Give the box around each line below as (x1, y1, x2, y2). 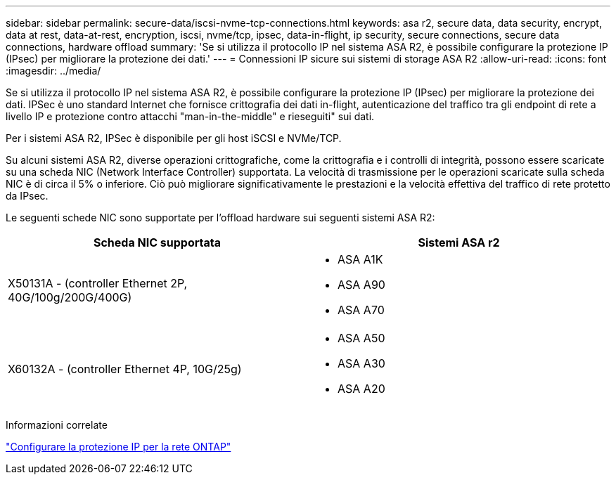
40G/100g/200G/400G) (8, 290, 132, 304)
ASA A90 (338, 278, 385, 292)
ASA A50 (338, 331, 385, 345)
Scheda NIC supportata (93, 235, 222, 249)
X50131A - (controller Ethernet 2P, (8, 276, 188, 290)
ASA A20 (338, 382, 385, 396)
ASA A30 (338, 356, 385, 370)
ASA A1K (338, 252, 383, 266)
